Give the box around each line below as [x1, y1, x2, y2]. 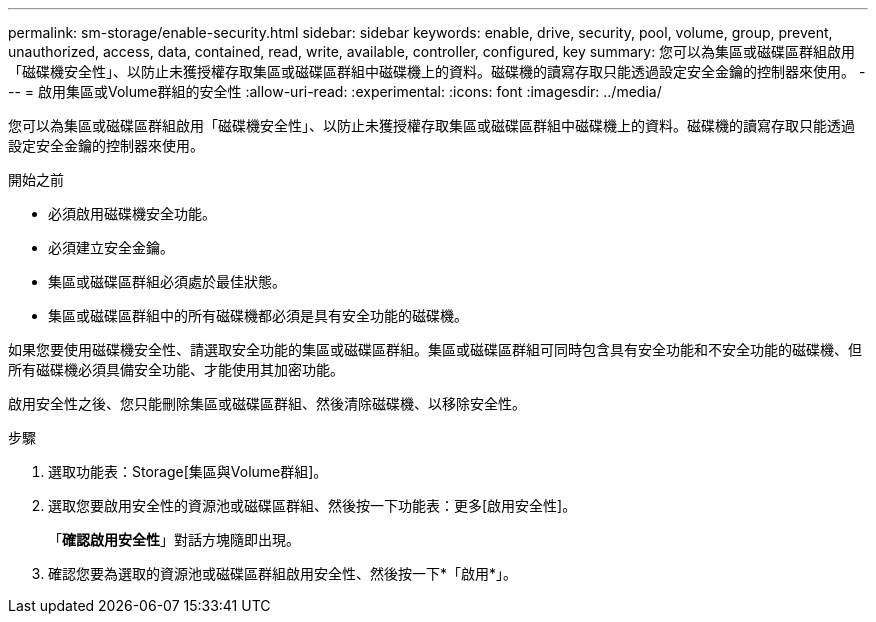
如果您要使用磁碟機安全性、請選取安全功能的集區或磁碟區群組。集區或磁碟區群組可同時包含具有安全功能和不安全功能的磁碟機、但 [8, 341, 862, 358]
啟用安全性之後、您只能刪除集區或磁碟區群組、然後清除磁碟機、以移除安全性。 [8, 395, 526, 412]
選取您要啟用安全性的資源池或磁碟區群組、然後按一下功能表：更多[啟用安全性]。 [48, 497, 577, 514]
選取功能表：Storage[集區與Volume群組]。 [48, 463, 328, 480]
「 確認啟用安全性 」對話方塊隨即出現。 [48, 531, 300, 548]
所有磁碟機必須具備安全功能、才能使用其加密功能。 [8, 361, 344, 378]
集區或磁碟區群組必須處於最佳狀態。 [48, 273, 286, 290]
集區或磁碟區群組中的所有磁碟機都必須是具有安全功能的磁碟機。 [48, 307, 468, 324]
